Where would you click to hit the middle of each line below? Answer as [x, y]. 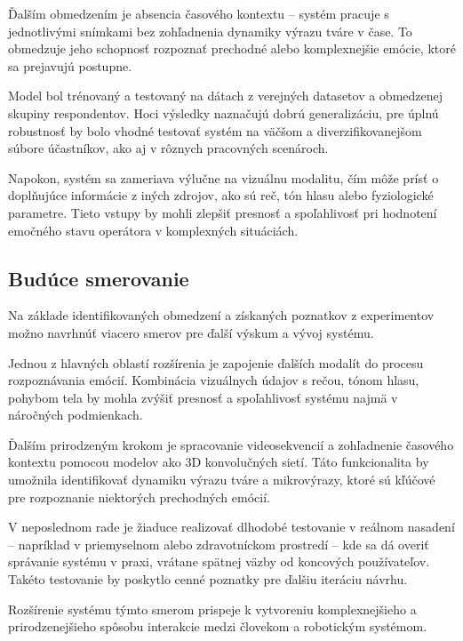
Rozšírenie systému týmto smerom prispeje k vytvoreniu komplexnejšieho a [212, 609]
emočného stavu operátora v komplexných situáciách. [153, 230]
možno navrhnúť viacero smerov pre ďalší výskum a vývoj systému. [191, 332]
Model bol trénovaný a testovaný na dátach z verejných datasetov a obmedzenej [226, 96]
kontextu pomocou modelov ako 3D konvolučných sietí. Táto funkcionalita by [219, 462]
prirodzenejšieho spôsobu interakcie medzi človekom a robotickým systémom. [218, 626]
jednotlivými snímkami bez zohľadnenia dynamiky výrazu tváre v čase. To [210, 31]
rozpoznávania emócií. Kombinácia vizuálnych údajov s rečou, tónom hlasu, [214, 380]
